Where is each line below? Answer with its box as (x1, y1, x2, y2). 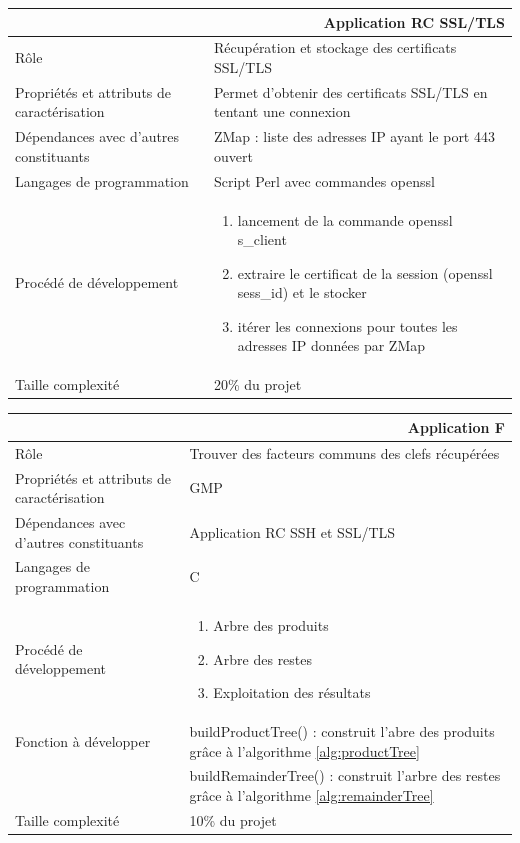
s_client (237, 229, 287, 250)
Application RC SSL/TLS (323, 11, 505, 32)
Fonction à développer (15, 730, 151, 751)
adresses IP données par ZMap (237, 335, 426, 356)
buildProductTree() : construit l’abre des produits (189, 720, 495, 741)
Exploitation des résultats (213, 682, 371, 703)
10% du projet (189, 809, 277, 830)
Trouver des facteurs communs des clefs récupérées (189, 442, 500, 463)
